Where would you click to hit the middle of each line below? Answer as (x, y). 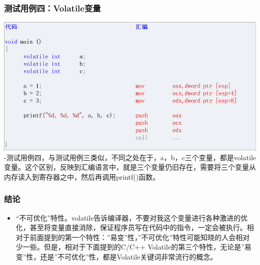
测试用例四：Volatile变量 (52, 8)
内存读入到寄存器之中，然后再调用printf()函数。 (82, 176)
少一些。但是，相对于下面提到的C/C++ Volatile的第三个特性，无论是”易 (133, 247)
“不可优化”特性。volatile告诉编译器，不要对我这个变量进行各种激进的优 (132, 217)
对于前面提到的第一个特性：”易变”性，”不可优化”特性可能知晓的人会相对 (133, 237)
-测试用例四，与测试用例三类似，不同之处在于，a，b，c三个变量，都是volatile (130, 157)
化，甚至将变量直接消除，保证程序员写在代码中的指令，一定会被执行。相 (135, 227)
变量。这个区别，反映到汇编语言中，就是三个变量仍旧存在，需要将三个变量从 (130, 167)
